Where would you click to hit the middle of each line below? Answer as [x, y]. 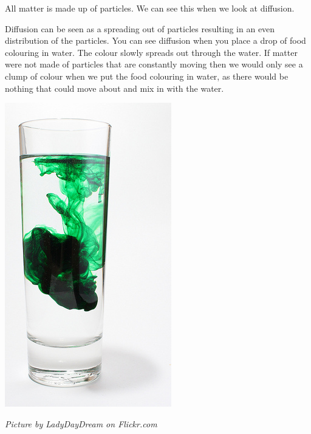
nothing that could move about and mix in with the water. [114, 88]
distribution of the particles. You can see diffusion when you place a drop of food [155, 40]
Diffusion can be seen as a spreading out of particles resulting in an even [140, 28]
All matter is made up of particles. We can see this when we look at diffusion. [150, 8]
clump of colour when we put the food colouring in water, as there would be [147, 76]
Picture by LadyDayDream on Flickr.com [81, 423]
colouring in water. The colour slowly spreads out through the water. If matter [151, 52]
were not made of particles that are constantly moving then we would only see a [154, 64]
